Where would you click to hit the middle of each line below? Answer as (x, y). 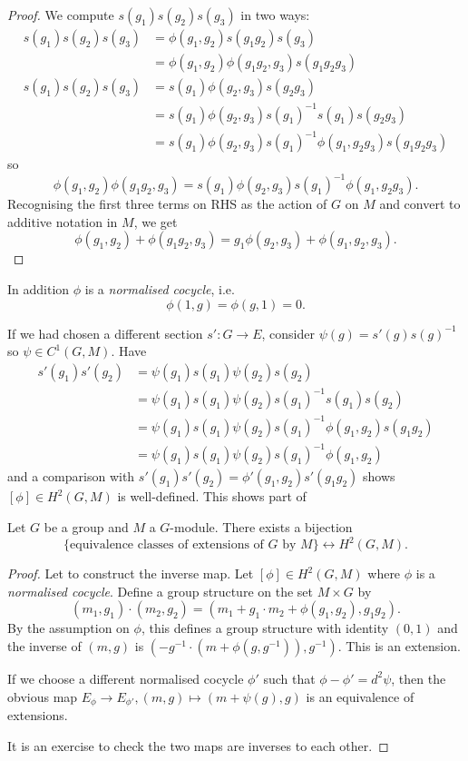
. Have (129, 351)
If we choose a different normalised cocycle (126, 678)
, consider (288, 333)
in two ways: (275, 15)
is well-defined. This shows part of (212, 496)
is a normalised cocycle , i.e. (160, 289)
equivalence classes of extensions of (167, 545)
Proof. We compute (61, 15)
